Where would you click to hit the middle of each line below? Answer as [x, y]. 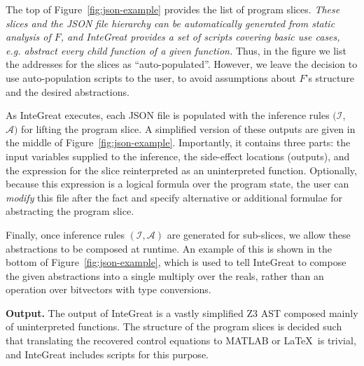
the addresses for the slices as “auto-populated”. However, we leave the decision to [182, 64]
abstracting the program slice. [70, 211]
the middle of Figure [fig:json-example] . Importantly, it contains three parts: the [178, 142]
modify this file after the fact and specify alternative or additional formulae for [174, 197]
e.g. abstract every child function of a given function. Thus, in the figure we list [176, 50]
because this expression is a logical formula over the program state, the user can [177, 184]
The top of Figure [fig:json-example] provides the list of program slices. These [173, 9]
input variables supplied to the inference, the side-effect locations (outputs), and [178, 156]
